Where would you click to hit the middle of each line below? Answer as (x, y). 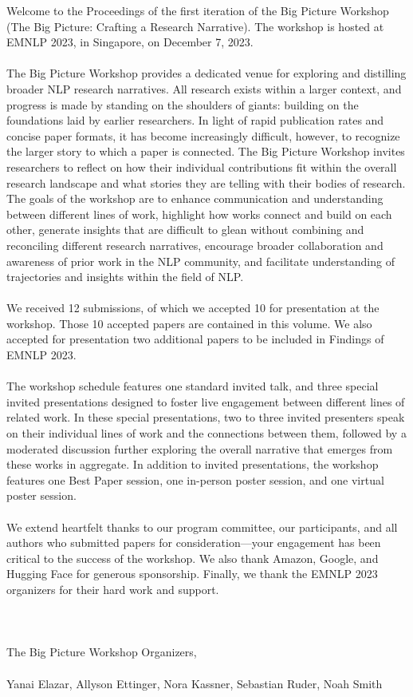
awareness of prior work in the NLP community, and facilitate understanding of (201, 261)
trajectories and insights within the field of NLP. (125, 277)
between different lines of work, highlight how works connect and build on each (199, 214)
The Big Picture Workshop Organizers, (102, 652)
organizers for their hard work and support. (113, 589)
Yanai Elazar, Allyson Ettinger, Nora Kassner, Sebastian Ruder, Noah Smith (195, 683)
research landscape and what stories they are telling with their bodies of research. (206, 182)
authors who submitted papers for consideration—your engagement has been (194, 543)
